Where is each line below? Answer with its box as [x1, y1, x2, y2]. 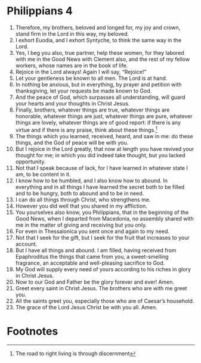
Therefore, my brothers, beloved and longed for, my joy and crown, [15, 24, 181, 31]
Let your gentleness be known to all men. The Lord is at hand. [15, 75, 168, 82]
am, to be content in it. [15, 170, 71, 178]
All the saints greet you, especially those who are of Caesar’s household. [15, 297, 194, 305]
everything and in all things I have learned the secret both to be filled [15, 183, 185, 190]
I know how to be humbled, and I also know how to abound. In [15, 177, 168, 184]
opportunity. [15, 158, 46, 165]
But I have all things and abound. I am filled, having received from [15, 246, 177, 254]
